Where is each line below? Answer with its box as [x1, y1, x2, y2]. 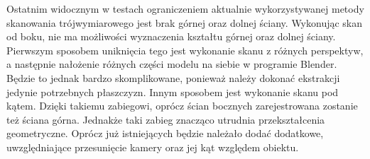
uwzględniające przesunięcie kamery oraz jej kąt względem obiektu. [6, 139, 299, 154]
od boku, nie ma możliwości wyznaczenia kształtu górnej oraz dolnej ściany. [6, 29, 336, 44]
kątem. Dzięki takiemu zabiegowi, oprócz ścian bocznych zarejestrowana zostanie [6, 98, 358, 113]
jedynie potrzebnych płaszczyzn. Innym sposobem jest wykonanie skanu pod [6, 84, 339, 99]
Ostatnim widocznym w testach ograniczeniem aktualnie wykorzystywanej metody [6, 1, 364, 16]
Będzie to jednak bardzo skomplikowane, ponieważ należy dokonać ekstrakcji [6, 70, 340, 85]
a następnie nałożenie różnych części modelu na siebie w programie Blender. [6, 57, 337, 71]
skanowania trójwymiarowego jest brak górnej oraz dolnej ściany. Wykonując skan [6, 15, 363, 30]
